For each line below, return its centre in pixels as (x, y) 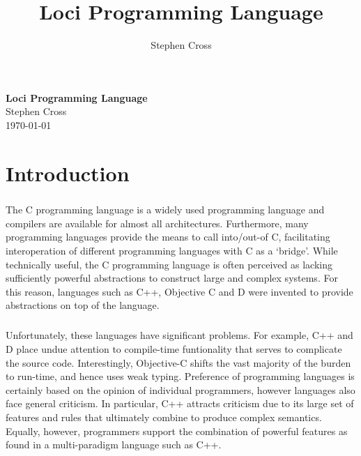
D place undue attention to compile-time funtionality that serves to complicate (174, 348)
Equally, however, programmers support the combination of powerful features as (177, 431)
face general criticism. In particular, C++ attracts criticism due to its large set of (180, 403)
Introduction (68, 173)
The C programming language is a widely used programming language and (165, 210)
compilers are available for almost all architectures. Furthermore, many (157, 223)
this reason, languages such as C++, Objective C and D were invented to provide (179, 291)
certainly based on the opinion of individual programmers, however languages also (180, 389)
